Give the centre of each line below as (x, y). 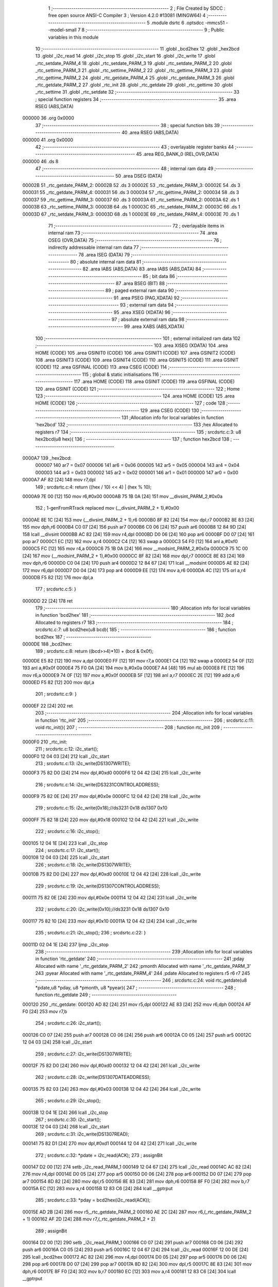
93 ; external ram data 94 (147, 305)
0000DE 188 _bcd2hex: (47, 644)
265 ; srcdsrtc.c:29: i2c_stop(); (68, 1101)
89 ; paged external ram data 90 (140, 290)
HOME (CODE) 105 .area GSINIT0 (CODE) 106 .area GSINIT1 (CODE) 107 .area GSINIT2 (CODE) (135, 353)
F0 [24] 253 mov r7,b (45, 1012)
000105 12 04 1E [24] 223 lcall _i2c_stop (65, 843)
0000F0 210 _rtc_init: (45, 742)
